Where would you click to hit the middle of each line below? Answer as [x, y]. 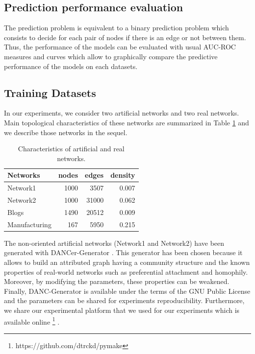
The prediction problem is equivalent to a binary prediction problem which [116, 28]
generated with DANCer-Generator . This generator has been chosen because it [123, 252]
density [123, 175]
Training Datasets [50, 92]
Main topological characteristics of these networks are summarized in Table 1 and [127, 122]
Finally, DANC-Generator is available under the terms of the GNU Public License [127, 291]
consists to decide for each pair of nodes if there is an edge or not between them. [125, 37]
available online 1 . [32, 321]
